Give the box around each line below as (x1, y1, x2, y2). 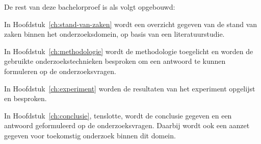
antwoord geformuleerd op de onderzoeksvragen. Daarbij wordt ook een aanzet (4, 120, 250, 131)
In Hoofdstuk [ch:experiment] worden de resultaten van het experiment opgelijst (4, 83, 255, 93)
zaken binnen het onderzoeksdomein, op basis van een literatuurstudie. (4, 29, 225, 39)
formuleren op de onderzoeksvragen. (4, 65, 116, 76)
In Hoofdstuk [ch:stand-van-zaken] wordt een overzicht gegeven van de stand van (4, 18, 257, 29)
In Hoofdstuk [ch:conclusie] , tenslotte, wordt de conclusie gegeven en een (4, 110, 232, 121)
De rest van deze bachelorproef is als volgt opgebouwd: (4, 2, 175, 12)
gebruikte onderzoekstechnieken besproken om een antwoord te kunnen (4, 56, 226, 66)
